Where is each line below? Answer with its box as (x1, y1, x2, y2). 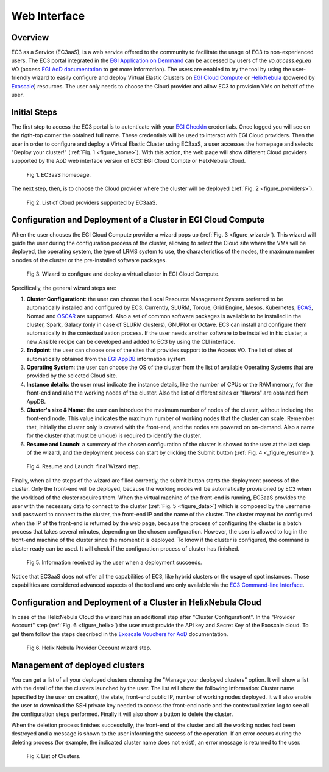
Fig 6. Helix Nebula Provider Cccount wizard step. (26, 644, 152, 652)
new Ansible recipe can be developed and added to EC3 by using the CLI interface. (26, 338, 236, 345)
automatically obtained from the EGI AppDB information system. (26, 355, 187, 362)
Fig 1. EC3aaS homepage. (26, 171, 91, 178)
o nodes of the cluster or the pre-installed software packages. (11, 256, 168, 263)
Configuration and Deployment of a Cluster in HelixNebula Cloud (11, 597, 262, 607)
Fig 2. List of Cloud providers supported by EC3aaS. (26, 199, 158, 206)
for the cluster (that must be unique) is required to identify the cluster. (26, 432, 202, 439)
